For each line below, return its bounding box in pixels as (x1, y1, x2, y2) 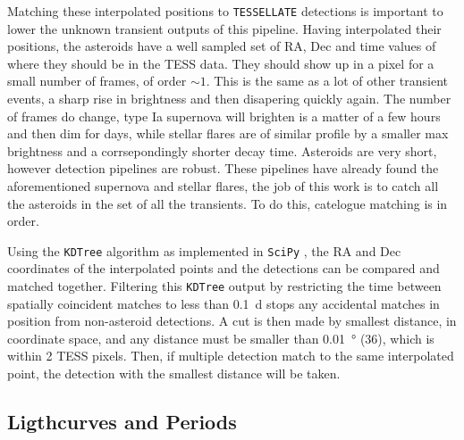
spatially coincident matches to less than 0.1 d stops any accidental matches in (7, 294, 440, 312)
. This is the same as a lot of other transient (206, 71, 449, 90)
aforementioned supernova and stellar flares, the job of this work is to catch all (7, 177, 439, 195)
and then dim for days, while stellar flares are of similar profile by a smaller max (7, 124, 449, 143)
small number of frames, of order (7, 71, 187, 90)
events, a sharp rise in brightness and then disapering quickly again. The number (7, 89, 451, 108)
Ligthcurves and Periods (7, 408, 237, 436)
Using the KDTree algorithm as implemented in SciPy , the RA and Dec (7, 241, 401, 260)
